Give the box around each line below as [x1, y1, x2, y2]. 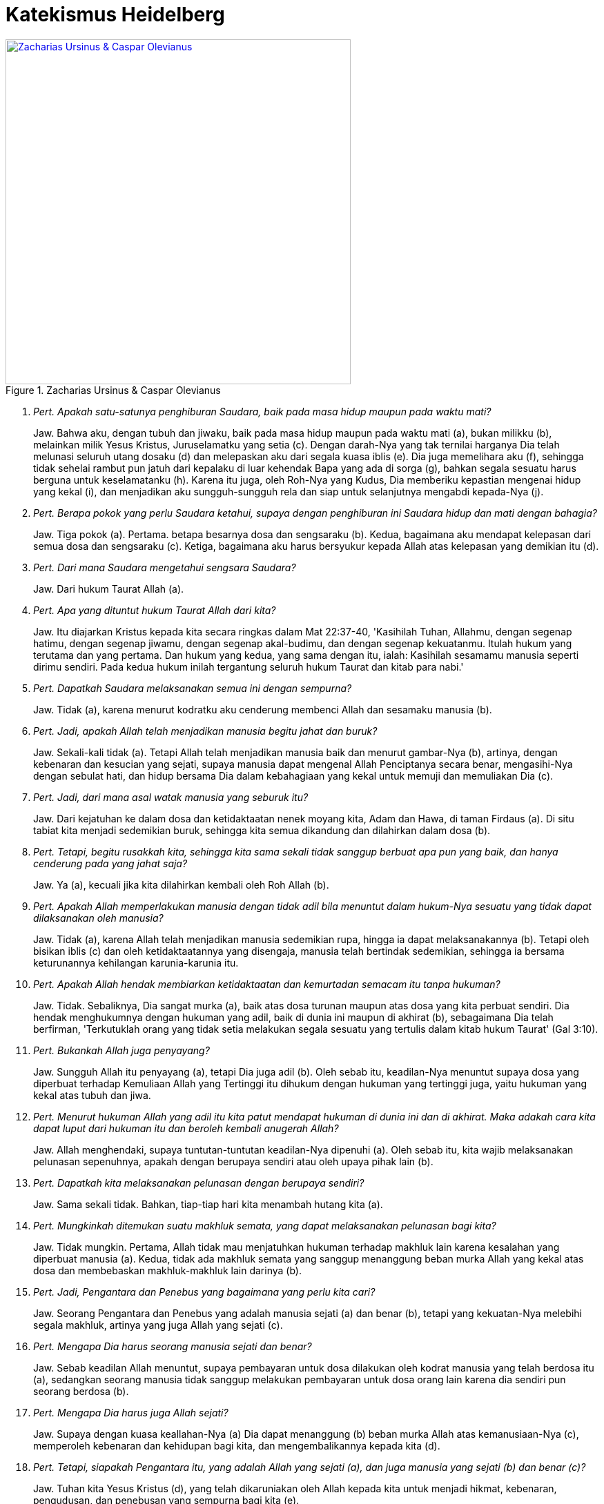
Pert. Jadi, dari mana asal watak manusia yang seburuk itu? [33, 791, 309, 803]
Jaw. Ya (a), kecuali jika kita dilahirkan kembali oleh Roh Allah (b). [33, 878, 329, 891]
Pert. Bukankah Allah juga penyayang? [33, 1044, 210, 1056]
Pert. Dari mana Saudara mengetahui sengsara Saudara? [33, 561, 296, 573]
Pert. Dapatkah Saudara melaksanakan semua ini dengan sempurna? [33, 682, 352, 694]
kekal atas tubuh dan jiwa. [33, 1089, 151, 1101]
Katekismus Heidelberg [6, 3, 225, 26]
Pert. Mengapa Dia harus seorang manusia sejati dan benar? [33, 1340, 312, 1352]
